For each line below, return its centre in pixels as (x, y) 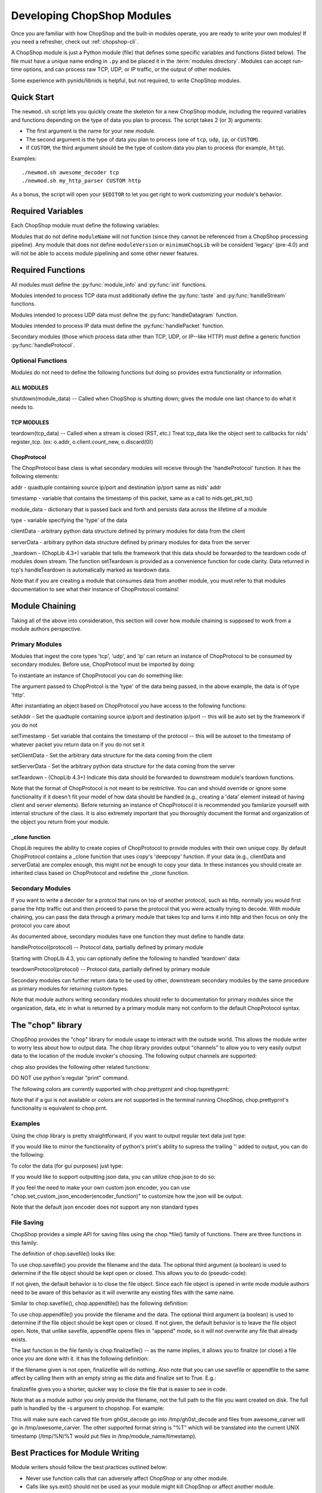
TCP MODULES (30, 422)
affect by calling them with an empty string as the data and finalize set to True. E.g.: (114, 1378)
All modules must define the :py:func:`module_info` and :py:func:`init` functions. (109, 284)
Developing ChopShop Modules (91, 16)
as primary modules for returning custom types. (70, 988)
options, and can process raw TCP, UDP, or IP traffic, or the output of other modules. (127, 69)
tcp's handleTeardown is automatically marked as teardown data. (91, 570)
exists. (19, 1339)
